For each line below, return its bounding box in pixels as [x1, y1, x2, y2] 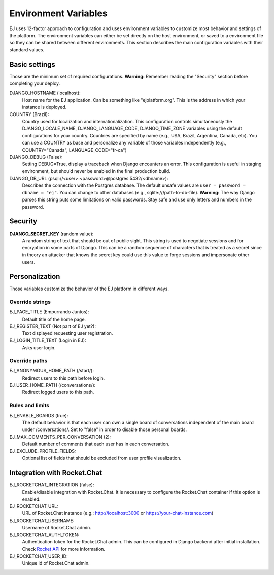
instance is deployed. [22, 104, 67, 110]
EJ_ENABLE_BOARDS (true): [9, 412, 68, 418]
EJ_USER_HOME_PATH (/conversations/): [9, 382, 96, 388]
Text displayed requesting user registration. [22, 330, 113, 336]
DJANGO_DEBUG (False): [9, 154, 63, 160]
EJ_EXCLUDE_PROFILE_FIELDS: [9, 448, 76, 454]
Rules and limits [9, 402, 50, 409]
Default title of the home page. [22, 316, 86, 322]
